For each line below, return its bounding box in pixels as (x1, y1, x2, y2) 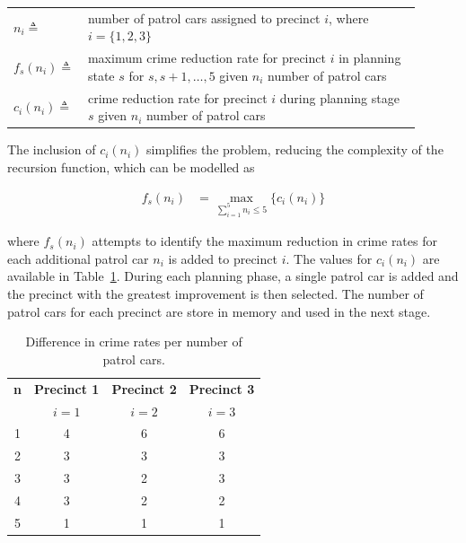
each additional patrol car (7, 249, 149, 267)
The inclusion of (7, 140, 96, 159)
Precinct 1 (33, 379, 100, 398)
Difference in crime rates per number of (25, 332, 242, 351)
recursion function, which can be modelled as (7, 157, 255, 176)
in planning (339, 48, 401, 67)
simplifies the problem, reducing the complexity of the (146, 140, 444, 159)
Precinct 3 (189, 379, 255, 398)
